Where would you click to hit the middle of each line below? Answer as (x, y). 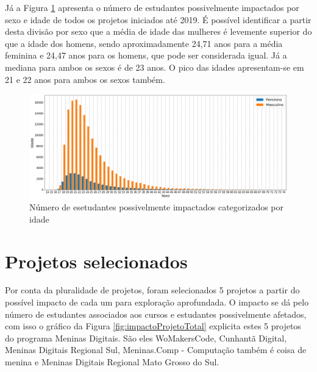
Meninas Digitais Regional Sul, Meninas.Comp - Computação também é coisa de (156, 350)
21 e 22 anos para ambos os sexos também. (85, 79)
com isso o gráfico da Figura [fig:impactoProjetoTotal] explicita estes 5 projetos (153, 326)
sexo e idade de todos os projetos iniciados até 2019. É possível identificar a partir (158, 19)
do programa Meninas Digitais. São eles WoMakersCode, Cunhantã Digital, (146, 338)
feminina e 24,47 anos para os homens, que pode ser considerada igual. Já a (146, 55)
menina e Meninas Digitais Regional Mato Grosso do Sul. (112, 362)
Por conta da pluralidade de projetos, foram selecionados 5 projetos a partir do (152, 290)
